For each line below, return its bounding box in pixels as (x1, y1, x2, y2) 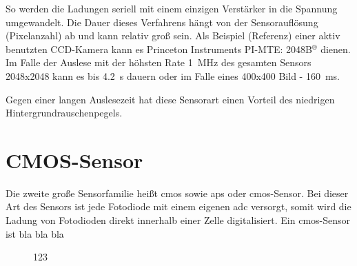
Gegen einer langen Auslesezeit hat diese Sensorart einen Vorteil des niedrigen (6, 92, 335, 106)
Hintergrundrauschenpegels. (6, 105, 123, 120)
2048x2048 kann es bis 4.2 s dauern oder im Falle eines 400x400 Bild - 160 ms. (6, 68, 340, 83)
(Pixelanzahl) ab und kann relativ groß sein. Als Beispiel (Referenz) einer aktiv (6, 28, 340, 43)
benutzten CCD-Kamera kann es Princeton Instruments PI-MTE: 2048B (6, 41, 313, 56)
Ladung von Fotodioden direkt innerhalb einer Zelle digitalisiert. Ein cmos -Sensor (6, 213, 351, 227)
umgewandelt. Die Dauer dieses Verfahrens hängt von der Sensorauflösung (6, 14, 318, 29)
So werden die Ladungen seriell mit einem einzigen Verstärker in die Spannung (6, 1, 338, 15)
